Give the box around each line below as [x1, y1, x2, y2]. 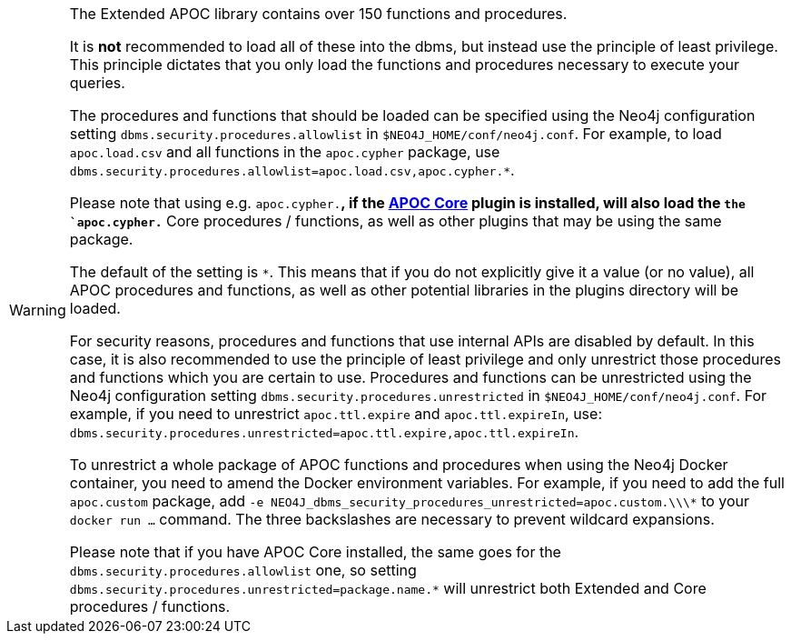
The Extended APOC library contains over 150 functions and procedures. [69, 5, 568, 23]
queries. [69, 74, 125, 92]
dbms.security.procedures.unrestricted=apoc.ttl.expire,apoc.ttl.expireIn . [69, 423, 579, 441]
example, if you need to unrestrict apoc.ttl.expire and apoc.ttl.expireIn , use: [69, 405, 602, 423]
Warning [9, 301, 66, 319]
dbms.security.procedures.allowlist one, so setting [69, 561, 417, 579]
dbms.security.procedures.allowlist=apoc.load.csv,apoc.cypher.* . [69, 161, 515, 179]
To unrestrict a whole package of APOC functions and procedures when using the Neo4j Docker [69, 456, 728, 474]
